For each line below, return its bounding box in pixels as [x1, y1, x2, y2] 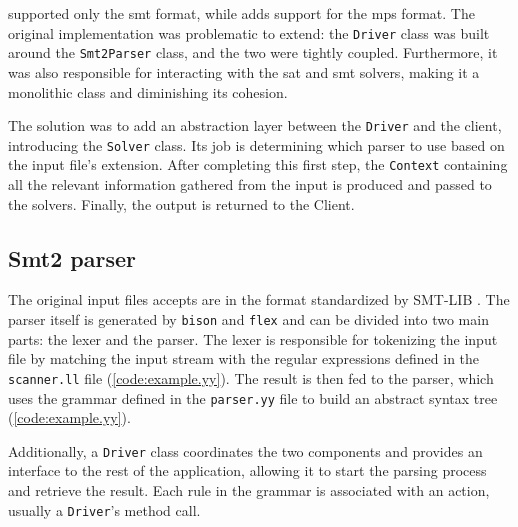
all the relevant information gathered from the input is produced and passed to [8, 174, 492, 195]
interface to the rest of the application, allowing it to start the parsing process [8, 460, 487, 481]
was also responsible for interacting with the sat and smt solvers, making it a [8, 61, 480, 82]
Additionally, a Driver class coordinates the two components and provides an [8, 440, 483, 461]
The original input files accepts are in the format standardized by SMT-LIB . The [8, 289, 510, 310]
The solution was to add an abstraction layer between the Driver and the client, [8, 115, 502, 136]
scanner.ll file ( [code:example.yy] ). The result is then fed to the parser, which [8, 367, 494, 388]
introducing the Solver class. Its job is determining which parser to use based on [8, 134, 505, 155]
